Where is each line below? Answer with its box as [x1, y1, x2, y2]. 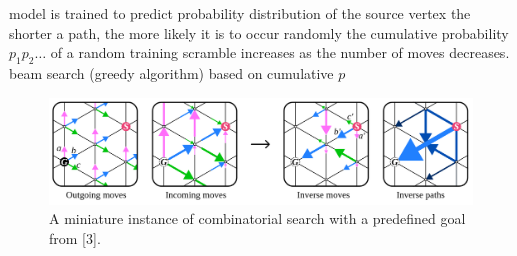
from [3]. [49, 228, 101, 248]
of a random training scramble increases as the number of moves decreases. [50, 42, 510, 63]
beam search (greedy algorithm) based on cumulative [9, 62, 334, 83]
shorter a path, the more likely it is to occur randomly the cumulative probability [9, 22, 509, 43]
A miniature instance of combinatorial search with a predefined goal [49, 208, 466, 229]
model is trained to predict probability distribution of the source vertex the [9, 3, 471, 23]
